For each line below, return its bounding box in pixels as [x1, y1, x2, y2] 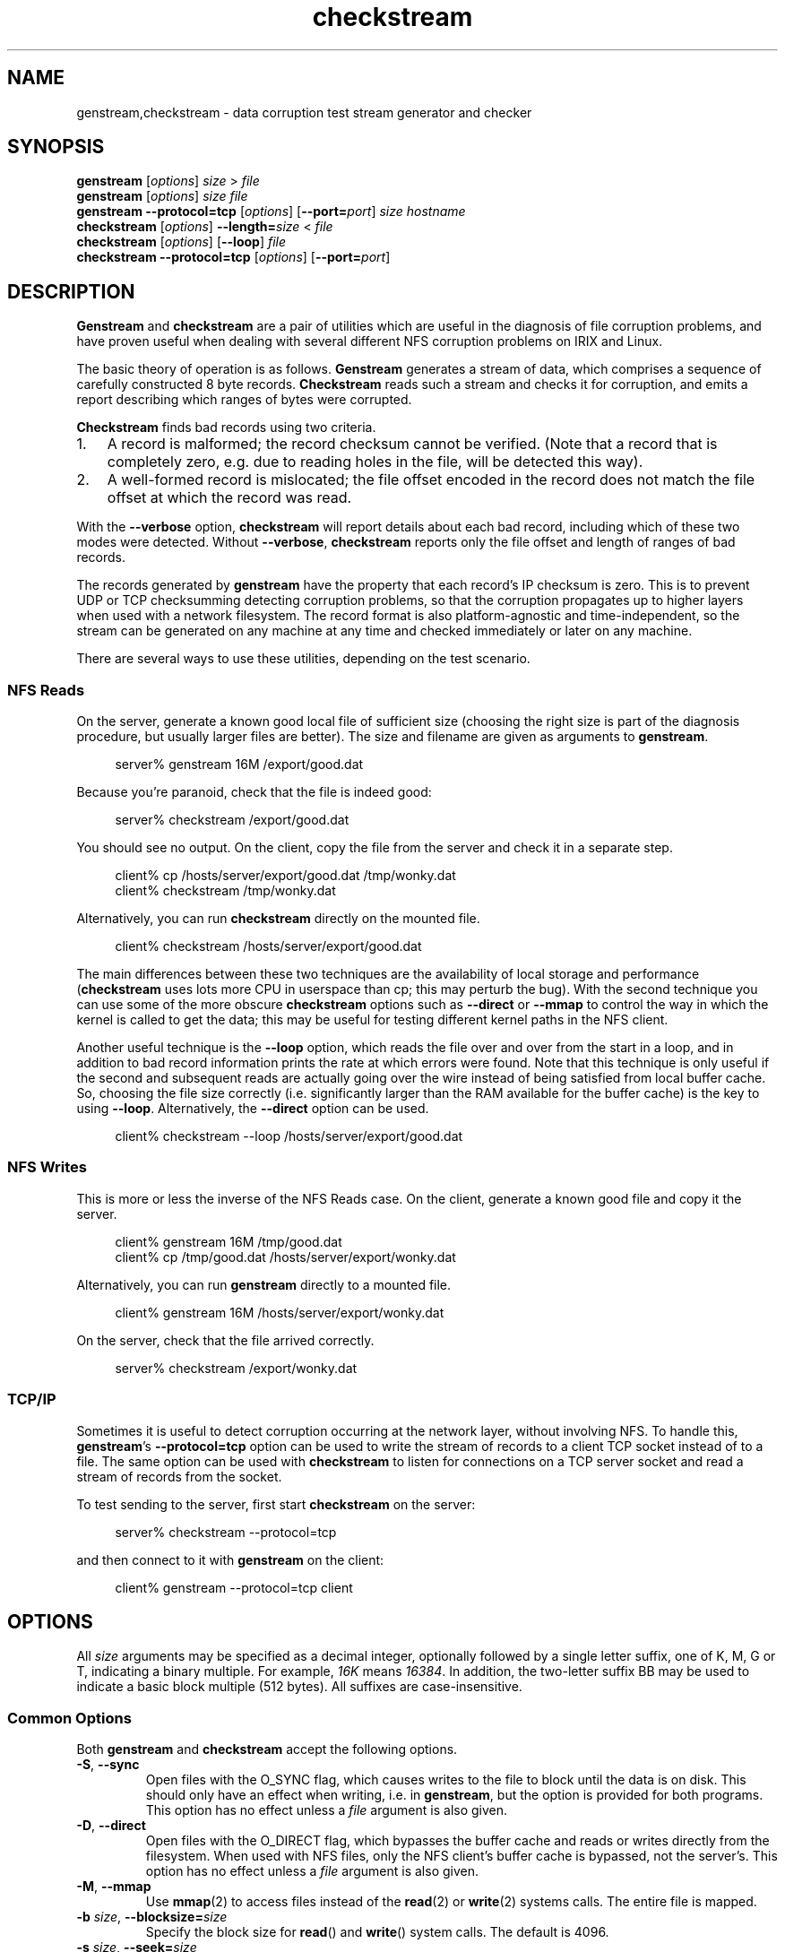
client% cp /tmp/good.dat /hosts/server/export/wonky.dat [115, 1248, 456, 1265]
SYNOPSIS [7, 135, 105, 159]
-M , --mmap [76, 1879, 151, 1895]
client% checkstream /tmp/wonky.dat [115, 883, 336, 899]
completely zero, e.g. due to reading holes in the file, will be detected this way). [107, 453, 643, 471]
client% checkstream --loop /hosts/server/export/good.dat [115, 1128, 463, 1144]
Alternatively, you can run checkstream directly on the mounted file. [76, 911, 480, 927]
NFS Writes [7, 1158, 87, 1177]
